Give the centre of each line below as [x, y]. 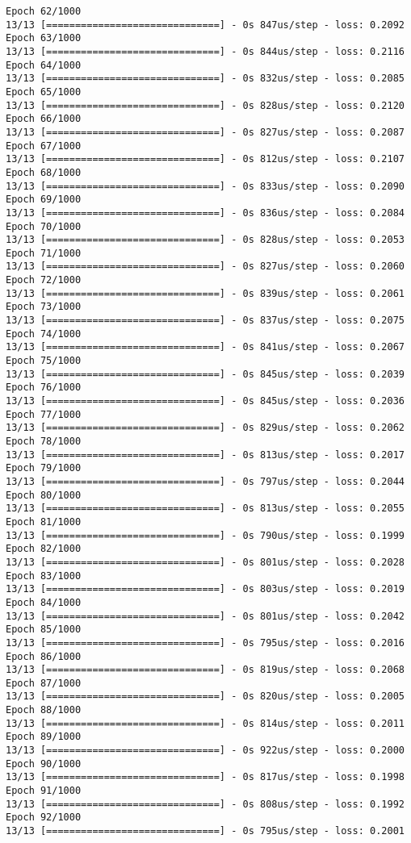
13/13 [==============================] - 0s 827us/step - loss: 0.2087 [205, 132]
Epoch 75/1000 [44, 361]
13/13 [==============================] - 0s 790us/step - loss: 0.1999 [205, 535]
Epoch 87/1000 [44, 683]
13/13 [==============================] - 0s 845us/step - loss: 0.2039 [205, 374]
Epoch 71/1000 [44, 253]
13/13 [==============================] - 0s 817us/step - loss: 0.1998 [205, 777]
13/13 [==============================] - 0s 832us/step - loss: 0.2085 [205, 79]
